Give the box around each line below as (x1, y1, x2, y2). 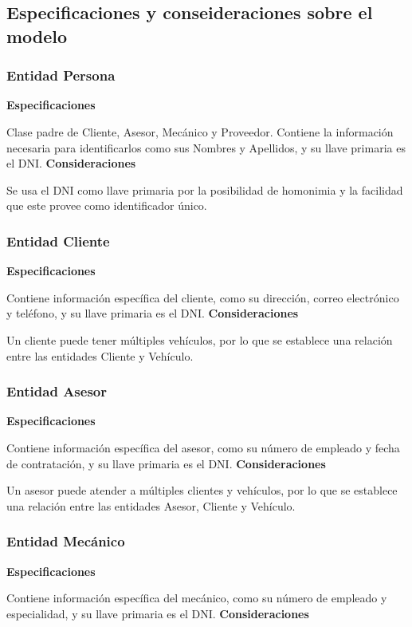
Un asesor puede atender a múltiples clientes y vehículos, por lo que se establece (6, 482, 398, 499)
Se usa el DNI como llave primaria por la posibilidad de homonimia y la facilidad (6, 181, 403, 198)
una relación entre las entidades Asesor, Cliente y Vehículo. (6, 497, 296, 514)
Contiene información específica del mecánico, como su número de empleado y (6, 590, 387, 606)
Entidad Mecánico (6, 531, 125, 551)
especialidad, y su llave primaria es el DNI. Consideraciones (6, 605, 309, 621)
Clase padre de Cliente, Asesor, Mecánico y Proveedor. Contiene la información (6, 123, 394, 140)
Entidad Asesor (6, 381, 107, 401)
